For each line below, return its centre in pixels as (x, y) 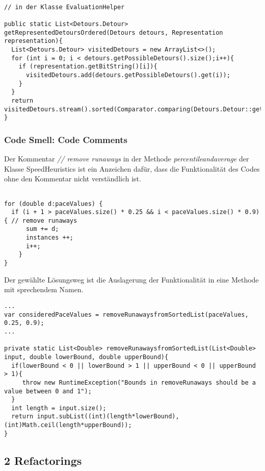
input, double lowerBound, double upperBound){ (86, 357)
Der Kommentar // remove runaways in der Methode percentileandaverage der (127, 159)
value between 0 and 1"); (48, 391)
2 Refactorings (43, 460)
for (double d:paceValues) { (54, 204)
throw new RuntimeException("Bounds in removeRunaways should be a (139, 382)
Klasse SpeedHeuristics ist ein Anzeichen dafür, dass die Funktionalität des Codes (132, 168)
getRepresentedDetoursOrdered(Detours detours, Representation (114, 32)
